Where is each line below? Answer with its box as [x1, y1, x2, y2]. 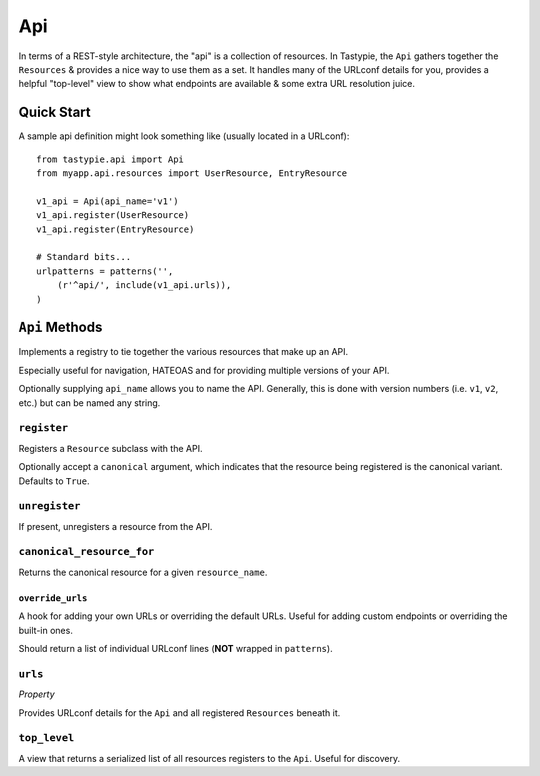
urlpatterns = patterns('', [36, 265, 174, 277]
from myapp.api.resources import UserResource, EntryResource [36, 168, 348, 179]
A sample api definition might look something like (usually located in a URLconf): [18, 130, 350, 142]
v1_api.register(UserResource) [36, 210, 190, 221]
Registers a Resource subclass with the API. [18, 442, 203, 454]
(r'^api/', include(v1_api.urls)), [56, 280, 232, 291]
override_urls [18, 592, 88, 604]
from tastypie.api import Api [36, 153, 185, 165]
